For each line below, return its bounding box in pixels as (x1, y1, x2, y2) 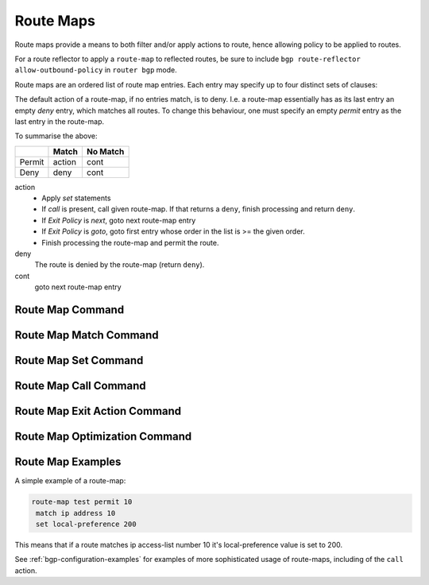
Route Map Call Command (14, 379, 146, 393)
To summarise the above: (14, 131, 98, 141)
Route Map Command (14, 303, 125, 316)
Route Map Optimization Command (14, 430, 192, 444)
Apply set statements (41, 193, 111, 203)
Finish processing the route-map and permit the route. (41, 238, 219, 247)
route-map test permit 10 (31, 498, 133, 506)
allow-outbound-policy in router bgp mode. (14, 65, 178, 75)
